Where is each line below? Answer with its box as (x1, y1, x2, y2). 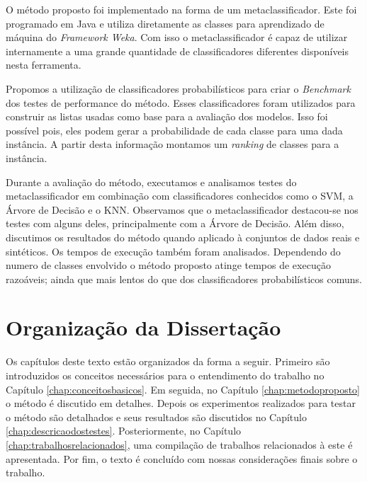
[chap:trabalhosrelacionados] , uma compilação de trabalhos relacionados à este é (6, 437, 353, 452)
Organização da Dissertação (6, 313, 281, 342)
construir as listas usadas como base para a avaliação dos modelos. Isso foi (6, 109, 328, 124)
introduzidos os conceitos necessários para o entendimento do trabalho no (6, 368, 324, 382)
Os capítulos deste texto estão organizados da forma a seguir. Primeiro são (6, 354, 330, 369)
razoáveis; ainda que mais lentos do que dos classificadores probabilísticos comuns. (6, 271, 362, 286)
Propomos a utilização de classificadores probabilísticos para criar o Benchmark (6, 81, 351, 96)
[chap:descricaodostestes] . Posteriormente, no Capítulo (6, 423, 242, 438)
